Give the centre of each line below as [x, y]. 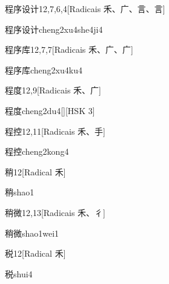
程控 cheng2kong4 [37, 151]
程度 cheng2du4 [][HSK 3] [50, 110]
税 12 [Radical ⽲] [35, 253]
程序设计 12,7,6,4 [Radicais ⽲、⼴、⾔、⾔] [85, 8]
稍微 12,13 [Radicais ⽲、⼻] [55, 212]
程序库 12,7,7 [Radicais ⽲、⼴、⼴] [69, 49]
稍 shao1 [20, 192]
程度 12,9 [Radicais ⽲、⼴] [53, 90]
